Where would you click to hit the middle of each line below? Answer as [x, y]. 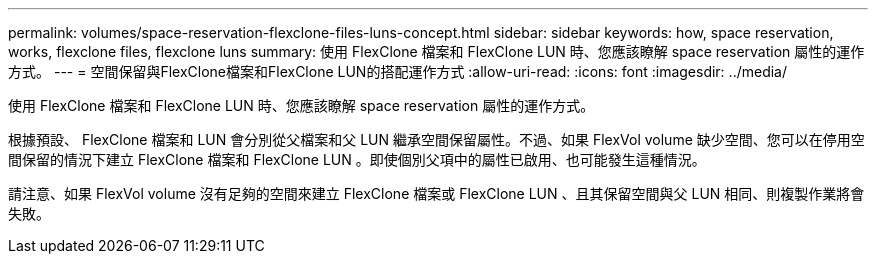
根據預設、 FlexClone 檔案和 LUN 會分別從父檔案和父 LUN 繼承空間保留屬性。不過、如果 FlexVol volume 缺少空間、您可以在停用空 [436, 139]
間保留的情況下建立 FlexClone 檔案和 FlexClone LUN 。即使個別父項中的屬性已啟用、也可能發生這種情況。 [357, 159]
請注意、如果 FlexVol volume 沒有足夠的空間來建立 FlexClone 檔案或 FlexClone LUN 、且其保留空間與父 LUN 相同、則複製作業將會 [436, 193]
